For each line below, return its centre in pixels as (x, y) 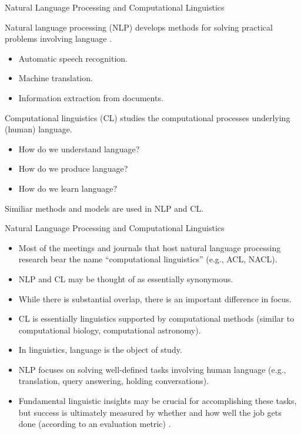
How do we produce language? (73, 168)
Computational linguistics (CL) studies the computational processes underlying (148, 117)
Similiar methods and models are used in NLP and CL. (104, 208)
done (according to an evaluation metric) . (95, 424)
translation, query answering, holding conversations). (114, 381)
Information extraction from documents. (91, 97)
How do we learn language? (68, 188)
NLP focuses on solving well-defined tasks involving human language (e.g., (152, 369)
